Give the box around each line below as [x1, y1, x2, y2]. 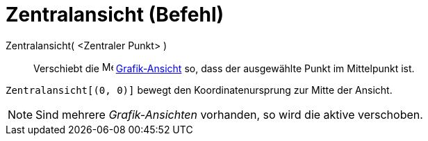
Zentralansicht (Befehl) [6, 3, 224, 26]
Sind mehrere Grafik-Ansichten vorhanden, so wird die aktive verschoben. [35, 107, 423, 122]
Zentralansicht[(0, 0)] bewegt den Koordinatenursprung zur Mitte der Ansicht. [6, 83, 393, 96]
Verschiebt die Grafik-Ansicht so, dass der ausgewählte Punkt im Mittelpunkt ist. [33, 62, 415, 74]
